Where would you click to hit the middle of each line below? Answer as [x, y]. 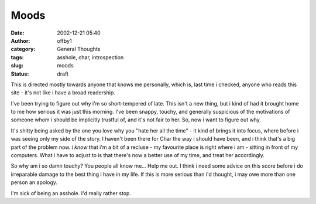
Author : [20, 40]
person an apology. [34, 182]
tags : [17, 57]
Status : [20, 74]
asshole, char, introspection [90, 57]
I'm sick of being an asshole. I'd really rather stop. [71, 193]
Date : [18, 33]
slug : [17, 66]
